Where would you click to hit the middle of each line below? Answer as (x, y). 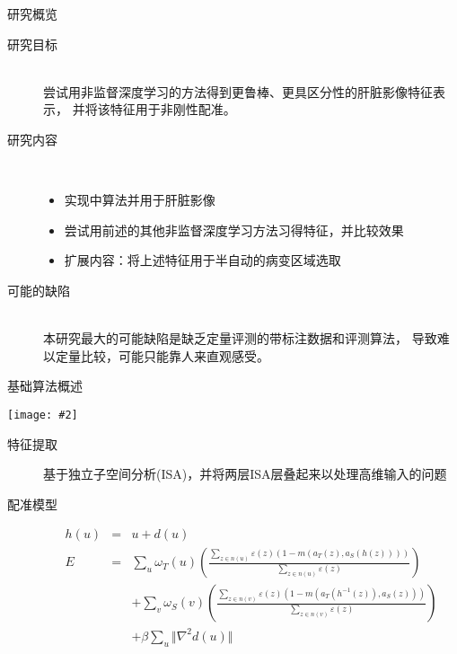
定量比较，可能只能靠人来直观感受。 (162, 355)
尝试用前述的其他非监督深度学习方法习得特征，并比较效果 (234, 230)
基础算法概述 (45, 386)
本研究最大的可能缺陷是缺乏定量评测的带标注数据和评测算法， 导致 (240, 338)
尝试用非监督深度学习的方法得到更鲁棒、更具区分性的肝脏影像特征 (238, 91)
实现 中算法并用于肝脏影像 (140, 200)
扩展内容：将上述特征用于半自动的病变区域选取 (202, 260)
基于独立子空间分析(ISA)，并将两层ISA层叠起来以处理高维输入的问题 (245, 474)
